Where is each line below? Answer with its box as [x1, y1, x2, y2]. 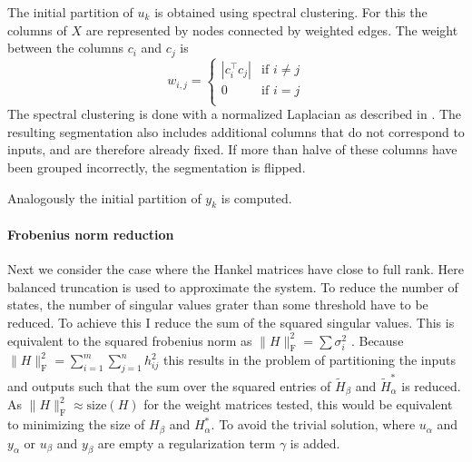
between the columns [7, 38, 124, 57]
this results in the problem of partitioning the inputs [162, 350, 457, 369]
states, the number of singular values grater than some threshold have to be [7, 295, 428, 314]
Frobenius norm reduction [7, 225, 174, 243]
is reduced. [401, 376, 461, 395]
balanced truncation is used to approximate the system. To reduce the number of [7, 277, 458, 296]
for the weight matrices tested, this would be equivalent [143, 395, 453, 414]
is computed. [221, 188, 292, 207]
